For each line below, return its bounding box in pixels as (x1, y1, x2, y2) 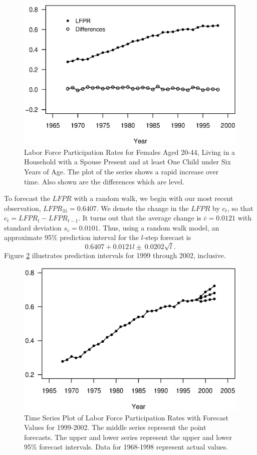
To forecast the (4, 193, 50, 203)
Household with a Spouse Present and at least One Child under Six (24, 156, 231, 167)
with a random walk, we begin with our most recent (74, 193, 233, 203)
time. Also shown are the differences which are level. (24, 176, 184, 186)
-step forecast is (143, 232, 191, 243)
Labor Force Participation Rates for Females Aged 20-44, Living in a (24, 146, 235, 157)
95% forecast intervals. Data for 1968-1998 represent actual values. (24, 441, 228, 452)
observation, (4, 202, 41, 213)
